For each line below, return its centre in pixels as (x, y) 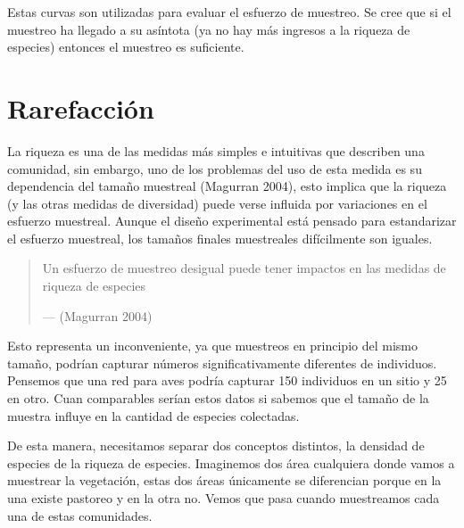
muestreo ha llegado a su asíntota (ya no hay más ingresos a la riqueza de (209, 29)
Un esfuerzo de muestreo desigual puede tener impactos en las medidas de (244, 268)
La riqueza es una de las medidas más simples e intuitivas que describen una (216, 150)
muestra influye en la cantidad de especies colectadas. (153, 415)
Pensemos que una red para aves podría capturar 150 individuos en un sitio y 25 (227, 380)
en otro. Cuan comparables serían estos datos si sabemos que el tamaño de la (218, 398)
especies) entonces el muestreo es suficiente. (126, 47)
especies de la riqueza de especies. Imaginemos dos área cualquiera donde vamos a (231, 462)
